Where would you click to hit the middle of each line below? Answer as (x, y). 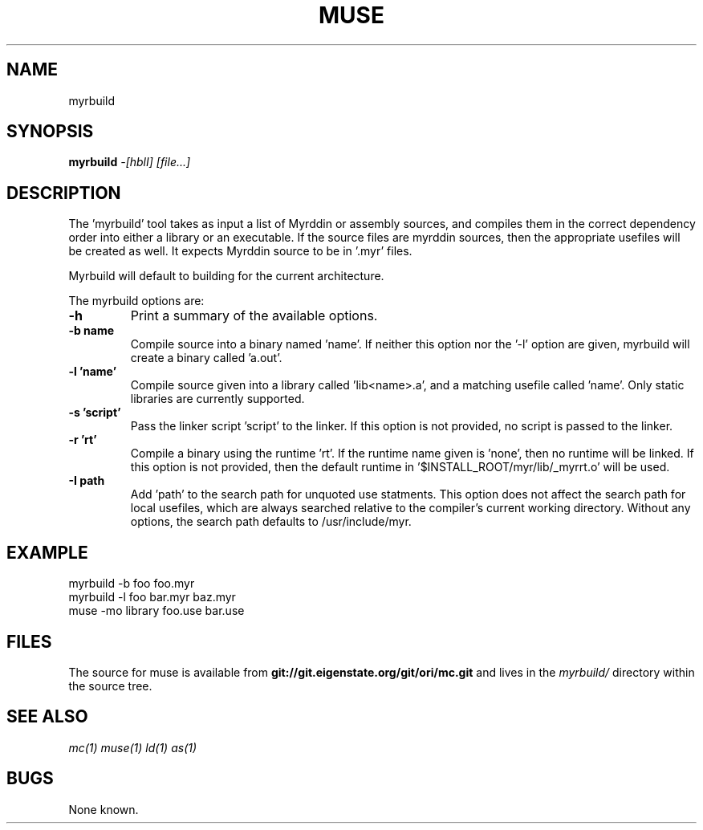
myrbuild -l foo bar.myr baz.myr (152, 597)
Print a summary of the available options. (254, 316)
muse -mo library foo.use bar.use (156, 611)
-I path (87, 481)
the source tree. (110, 686)
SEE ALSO (47, 717)
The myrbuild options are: (136, 301)
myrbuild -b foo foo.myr (132, 584)
